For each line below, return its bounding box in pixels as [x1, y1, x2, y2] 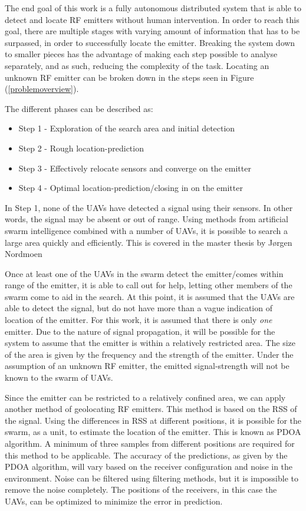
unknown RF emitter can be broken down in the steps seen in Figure [5, 71, 254, 83]
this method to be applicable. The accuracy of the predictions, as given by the [5, 449, 288, 461]
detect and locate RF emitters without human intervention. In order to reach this [5, 13, 300, 25]
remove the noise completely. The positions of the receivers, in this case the [5, 483, 277, 496]
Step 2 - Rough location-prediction [18, 141, 144, 154]
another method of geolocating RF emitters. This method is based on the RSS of [5, 403, 297, 415]
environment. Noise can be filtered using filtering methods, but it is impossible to [5, 472, 298, 484]
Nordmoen [5, 248, 42, 260]
